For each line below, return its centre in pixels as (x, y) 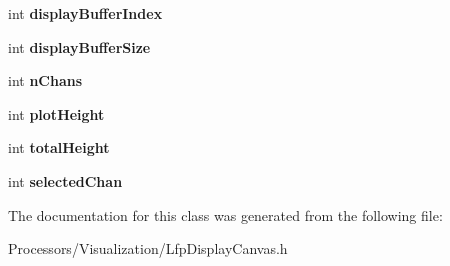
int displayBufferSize (79, 46)
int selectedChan (65, 180)
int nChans (45, 80)
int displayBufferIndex (85, 13)
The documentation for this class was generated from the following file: (225, 214)
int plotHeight (56, 113)
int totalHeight (59, 147)
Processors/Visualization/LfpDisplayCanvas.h (148, 248)
